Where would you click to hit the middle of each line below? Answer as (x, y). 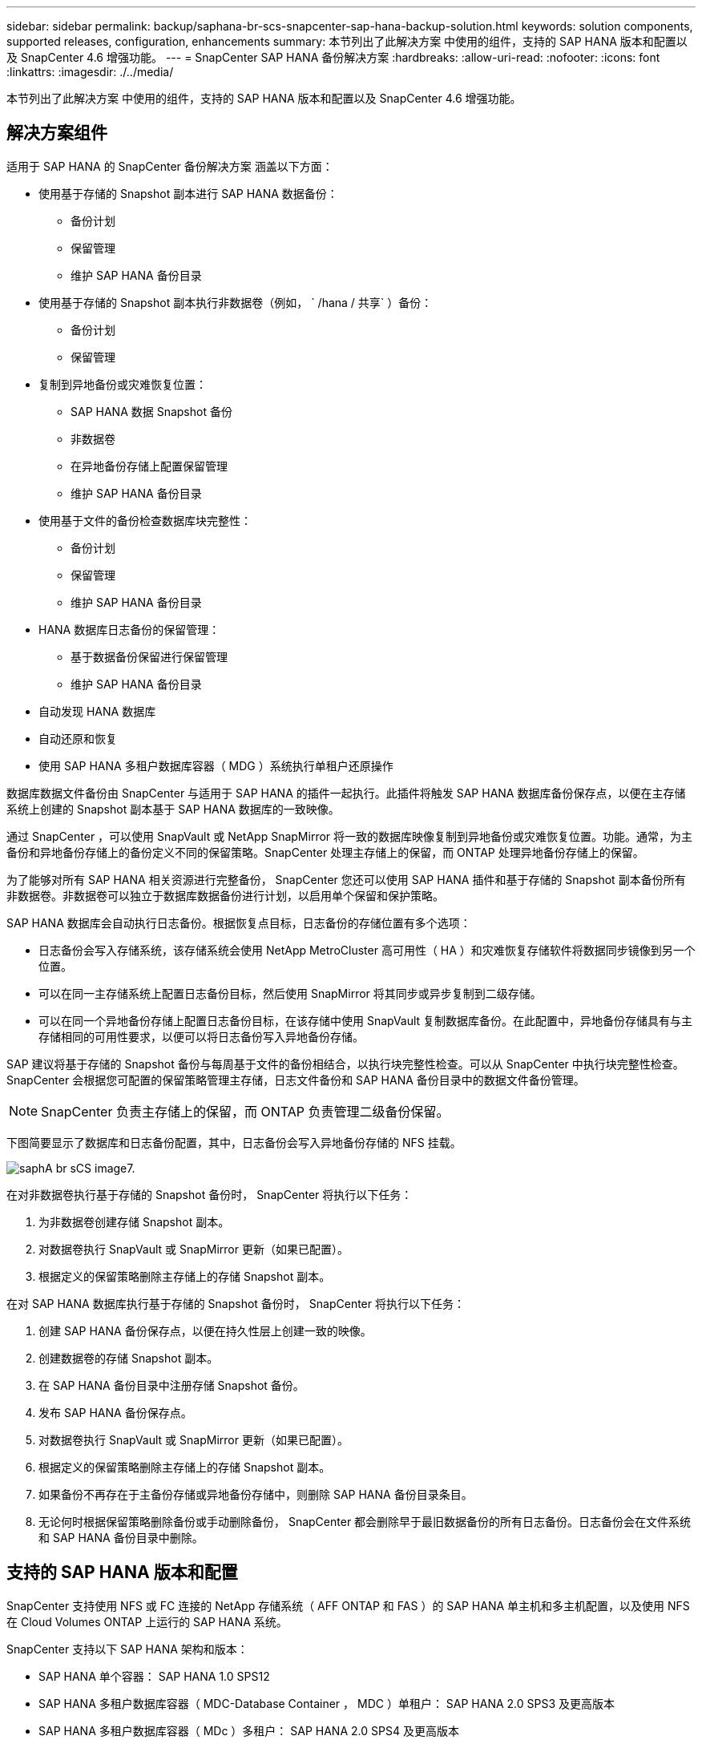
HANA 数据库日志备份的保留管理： (129, 629)
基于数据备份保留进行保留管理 (149, 656)
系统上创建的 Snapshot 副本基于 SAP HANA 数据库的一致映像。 (173, 809)
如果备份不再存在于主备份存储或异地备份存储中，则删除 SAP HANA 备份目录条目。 (256, 1494)
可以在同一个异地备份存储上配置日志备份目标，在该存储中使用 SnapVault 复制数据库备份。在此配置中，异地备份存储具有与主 (366, 1020)
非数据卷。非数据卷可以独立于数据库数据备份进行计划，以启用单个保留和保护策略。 (225, 895)
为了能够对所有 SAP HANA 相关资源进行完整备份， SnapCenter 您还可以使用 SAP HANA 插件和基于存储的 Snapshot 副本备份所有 (346, 879)
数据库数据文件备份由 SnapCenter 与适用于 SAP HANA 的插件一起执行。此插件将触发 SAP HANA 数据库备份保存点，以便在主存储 (346, 793)
